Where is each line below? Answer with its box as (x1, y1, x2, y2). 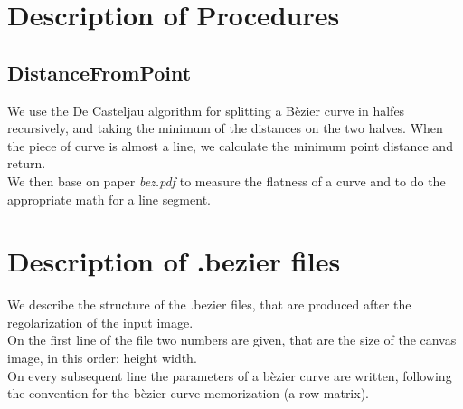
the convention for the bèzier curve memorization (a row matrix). (7, 384, 369, 403)
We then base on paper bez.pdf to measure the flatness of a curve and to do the (7, 171, 446, 190)
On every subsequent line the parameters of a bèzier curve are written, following (7, 366, 452, 385)
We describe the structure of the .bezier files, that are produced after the (7, 295, 411, 314)
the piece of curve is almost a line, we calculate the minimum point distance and (7, 136, 453, 155)
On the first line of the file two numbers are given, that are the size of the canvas (7, 330, 457, 349)
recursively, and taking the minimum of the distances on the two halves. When (7, 119, 443, 138)
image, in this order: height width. (7, 348, 197, 367)
